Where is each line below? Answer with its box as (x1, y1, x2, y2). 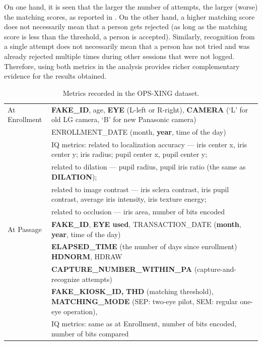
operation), (63, 306, 98, 316)
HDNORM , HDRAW (51, 251, 122, 262)
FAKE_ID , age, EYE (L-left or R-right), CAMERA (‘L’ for (51, 104, 248, 114)
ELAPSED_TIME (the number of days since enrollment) (51, 241, 237, 252)
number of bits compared (51, 328, 129, 338)
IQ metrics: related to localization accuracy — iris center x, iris (51, 139, 247, 149)
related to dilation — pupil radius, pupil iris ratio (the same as (51, 161, 246, 172)
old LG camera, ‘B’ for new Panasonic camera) (51, 114, 196, 125)
